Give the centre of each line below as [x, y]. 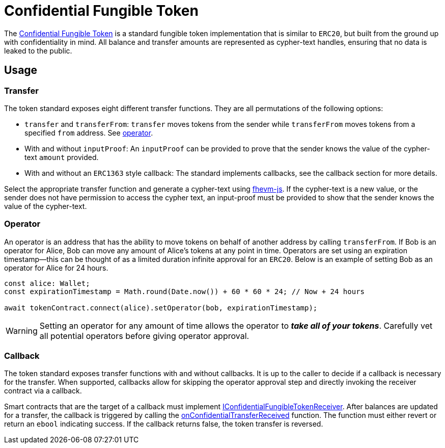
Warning [22, 331]
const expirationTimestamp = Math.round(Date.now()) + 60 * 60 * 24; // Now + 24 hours [185, 291]
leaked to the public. [38, 50]
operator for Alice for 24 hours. [56, 268]
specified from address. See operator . [89, 133]
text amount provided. [62, 157]
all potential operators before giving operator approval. [144, 336]
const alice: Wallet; [47, 283]
